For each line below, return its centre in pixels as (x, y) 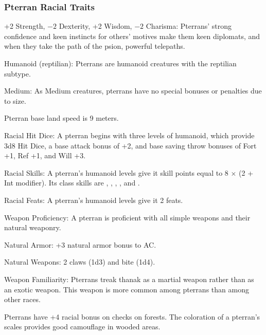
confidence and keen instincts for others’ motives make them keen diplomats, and (132, 36)
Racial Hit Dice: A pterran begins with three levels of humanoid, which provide (129, 135)
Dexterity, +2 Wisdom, (95, 26)
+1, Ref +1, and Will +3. (45, 155)
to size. (15, 100)
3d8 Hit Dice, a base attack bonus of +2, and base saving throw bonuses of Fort (130, 145)
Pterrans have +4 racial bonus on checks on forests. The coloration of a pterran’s (132, 316)
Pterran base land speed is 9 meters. (61, 118)
